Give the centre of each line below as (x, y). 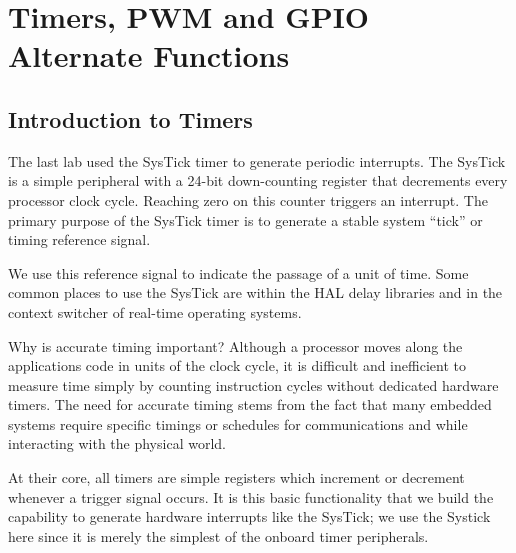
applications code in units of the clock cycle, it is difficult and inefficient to (237, 365)
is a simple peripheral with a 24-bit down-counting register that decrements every (258, 180)
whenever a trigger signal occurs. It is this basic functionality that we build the (251, 496)
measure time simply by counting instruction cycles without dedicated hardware (253, 384)
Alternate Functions (149, 55)
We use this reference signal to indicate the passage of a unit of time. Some (238, 272)
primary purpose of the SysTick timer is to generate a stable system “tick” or (245, 219)
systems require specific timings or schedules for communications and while (238, 423)
